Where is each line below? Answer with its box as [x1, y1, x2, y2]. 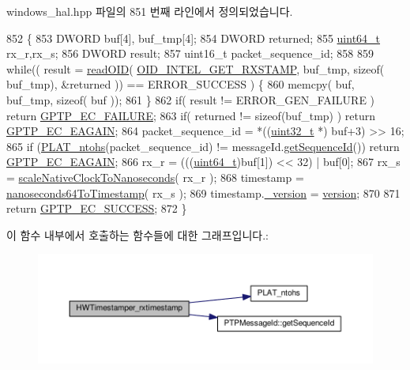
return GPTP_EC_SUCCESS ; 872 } [6, 200, 187, 217]
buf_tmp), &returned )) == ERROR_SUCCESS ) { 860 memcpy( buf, [6, 76, 355, 92]
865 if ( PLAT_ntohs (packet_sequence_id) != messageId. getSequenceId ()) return [6, 138, 400, 154]
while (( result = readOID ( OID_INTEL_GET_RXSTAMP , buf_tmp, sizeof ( [6, 60, 385, 77]
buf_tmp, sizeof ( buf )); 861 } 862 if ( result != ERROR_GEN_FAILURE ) [6, 91, 375, 108]
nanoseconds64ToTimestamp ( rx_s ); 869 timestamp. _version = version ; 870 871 [6, 184, 401, 201]
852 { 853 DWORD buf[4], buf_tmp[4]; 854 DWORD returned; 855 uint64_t [6, 29, 381, 46]
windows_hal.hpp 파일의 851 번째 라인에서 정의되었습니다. [6, 3, 293, 19]
